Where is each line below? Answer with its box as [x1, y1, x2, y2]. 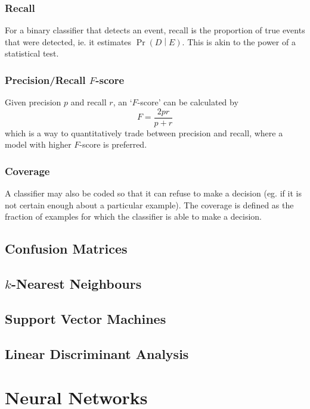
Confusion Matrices [5, 239, 128, 258]
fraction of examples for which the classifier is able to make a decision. [5, 210, 262, 223]
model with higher [5, 138, 72, 151]
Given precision [5, 96, 61, 108]
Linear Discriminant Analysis [5, 344, 189, 363]
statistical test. [5, 47, 59, 60]
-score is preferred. [79, 138, 147, 151]
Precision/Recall [5, 72, 86, 87]
